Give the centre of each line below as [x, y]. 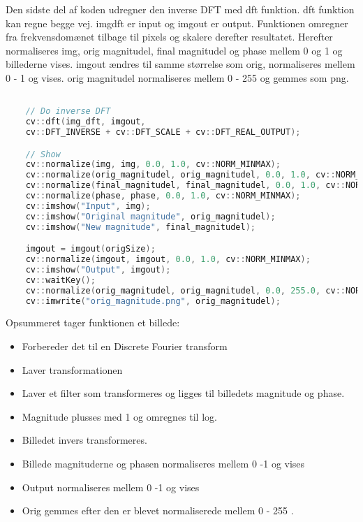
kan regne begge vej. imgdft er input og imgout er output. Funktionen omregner [177, 23]
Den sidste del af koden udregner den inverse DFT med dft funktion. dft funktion [180, 9]
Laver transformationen [72, 369]
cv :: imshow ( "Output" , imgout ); [98, 269]
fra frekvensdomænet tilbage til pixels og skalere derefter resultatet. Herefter [169, 37]
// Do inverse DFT [68, 111]
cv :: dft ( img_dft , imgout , [86, 122]
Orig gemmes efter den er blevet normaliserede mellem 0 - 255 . [158, 510]
